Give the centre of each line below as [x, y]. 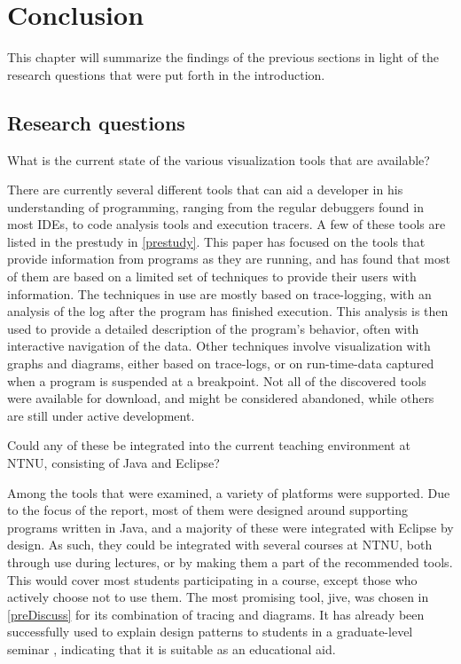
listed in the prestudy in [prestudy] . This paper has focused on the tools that [216, 241]
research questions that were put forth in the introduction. [166, 74]
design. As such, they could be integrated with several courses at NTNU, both [220, 545]
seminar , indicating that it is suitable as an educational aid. [172, 648]
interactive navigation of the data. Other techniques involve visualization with [219, 346]
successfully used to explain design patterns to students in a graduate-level [210, 632]
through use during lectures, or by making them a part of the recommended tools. [230, 561]
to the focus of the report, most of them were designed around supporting [208, 510]
